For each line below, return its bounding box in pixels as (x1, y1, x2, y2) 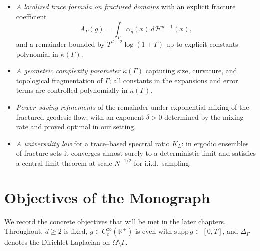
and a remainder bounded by (16, 38, 105, 49)
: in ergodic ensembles (181, 138, 249, 148)
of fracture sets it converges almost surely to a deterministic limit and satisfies (16, 148, 256, 158)
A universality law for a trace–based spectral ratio (16, 138, 170, 148)
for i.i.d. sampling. (134, 157, 191, 168)
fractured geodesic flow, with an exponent (16, 111, 144, 122)
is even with (135, 226, 172, 236)
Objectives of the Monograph (4, 187, 210, 207)
